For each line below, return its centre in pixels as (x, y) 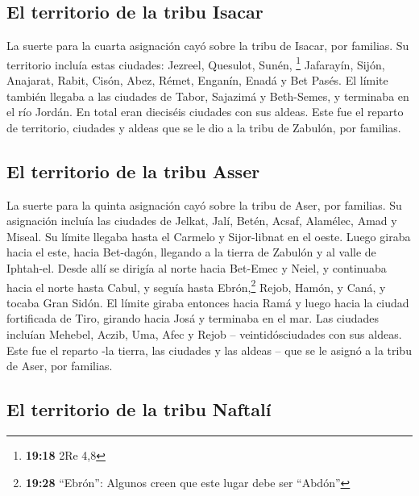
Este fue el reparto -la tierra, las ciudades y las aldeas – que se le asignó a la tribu (209, 350)
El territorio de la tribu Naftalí (139, 409)
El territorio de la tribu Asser (133, 171)
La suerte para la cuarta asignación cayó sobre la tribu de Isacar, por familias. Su (208, 46)
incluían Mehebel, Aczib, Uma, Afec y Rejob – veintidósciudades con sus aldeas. (204, 334)
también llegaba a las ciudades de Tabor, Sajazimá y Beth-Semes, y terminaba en (208, 96)
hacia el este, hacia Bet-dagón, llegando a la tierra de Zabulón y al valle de (191, 252)
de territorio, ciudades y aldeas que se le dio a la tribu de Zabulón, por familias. (204, 127)
